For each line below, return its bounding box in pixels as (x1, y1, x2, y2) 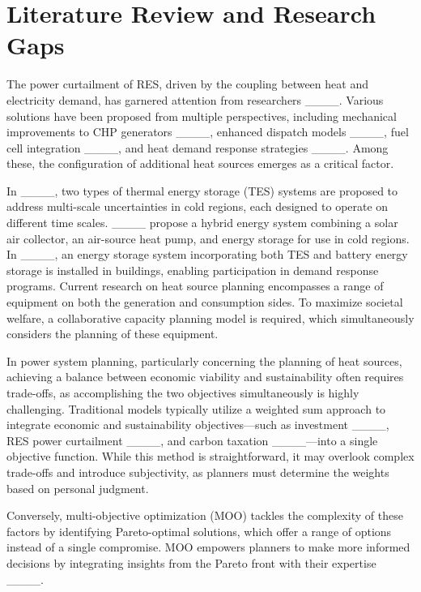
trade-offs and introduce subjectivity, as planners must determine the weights (6, 463, 389, 480)
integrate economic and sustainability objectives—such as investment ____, (6, 416, 389, 433)
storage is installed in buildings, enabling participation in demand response (6, 261, 379, 278)
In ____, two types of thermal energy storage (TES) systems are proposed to (6, 182, 398, 199)
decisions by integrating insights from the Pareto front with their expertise (6, 554, 376, 571)
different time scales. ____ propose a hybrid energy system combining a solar (6, 214, 398, 231)
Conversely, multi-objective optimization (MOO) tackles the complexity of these (6, 507, 403, 524)
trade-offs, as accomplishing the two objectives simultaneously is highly (6, 384, 359, 401)
